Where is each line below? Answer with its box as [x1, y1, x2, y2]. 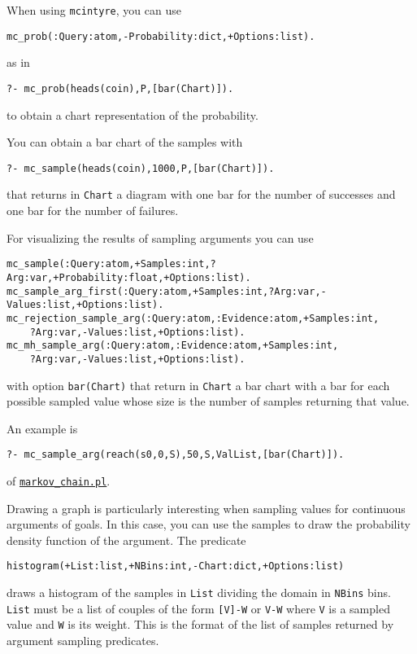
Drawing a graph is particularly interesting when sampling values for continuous [7, 499, 406, 516]
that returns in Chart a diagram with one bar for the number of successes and [7, 186, 396, 203]
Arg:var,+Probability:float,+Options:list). [7, 271, 251, 283]
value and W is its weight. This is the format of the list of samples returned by [7, 616, 394, 633]
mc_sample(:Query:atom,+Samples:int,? [7, 258, 216, 270]
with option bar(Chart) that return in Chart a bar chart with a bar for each [7, 376, 390, 393]
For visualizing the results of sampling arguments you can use [7, 229, 314, 246]
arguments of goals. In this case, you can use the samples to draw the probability [7, 516, 410, 533]
